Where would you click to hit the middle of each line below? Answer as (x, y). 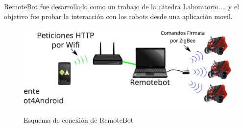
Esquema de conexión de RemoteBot (79, 119)
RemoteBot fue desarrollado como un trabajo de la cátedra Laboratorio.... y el (122, 6)
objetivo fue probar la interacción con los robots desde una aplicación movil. (118, 16)
